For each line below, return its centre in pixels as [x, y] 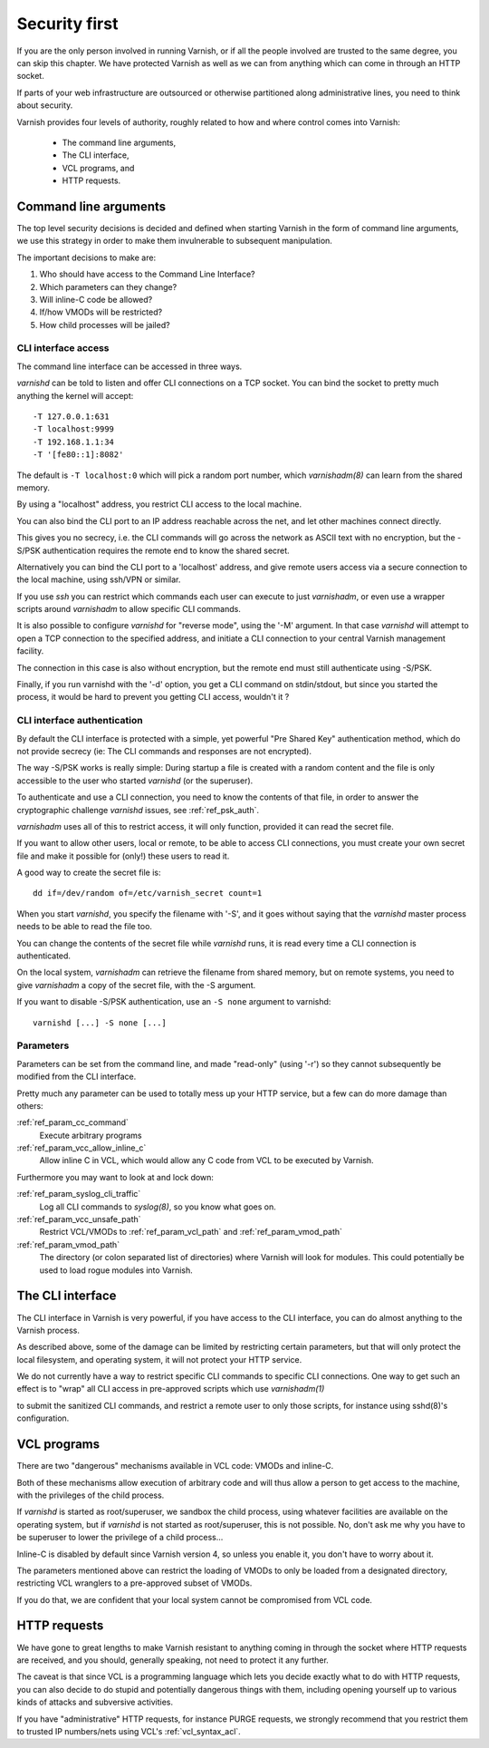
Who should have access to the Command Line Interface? [147, 274]
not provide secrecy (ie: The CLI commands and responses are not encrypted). [164, 751]
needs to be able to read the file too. [85, 927]
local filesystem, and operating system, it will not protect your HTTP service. [159, 1359]
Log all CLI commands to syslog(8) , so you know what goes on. [158, 1207]
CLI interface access [63, 348]
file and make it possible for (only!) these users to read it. [123, 856]
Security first [67, 24]
